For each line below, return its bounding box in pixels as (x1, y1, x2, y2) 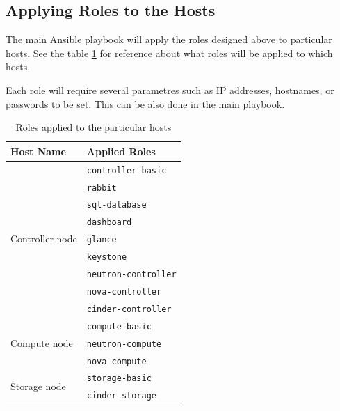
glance (86, 235, 117, 245)
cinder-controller (86, 304, 172, 314)
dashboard (86, 217, 132, 228)
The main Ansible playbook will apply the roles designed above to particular (6, 32, 332, 47)
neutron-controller (86, 270, 177, 280)
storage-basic (86, 373, 152, 384)
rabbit (86, 183, 117, 193)
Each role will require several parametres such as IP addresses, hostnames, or (6, 82, 334, 97)
